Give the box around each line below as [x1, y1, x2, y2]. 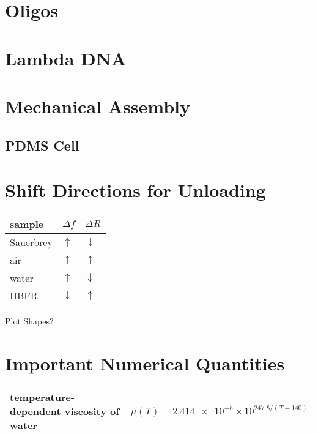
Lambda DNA [5, 45, 127, 70]
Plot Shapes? [5, 315, 54, 327]
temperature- [10, 389, 75, 404]
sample [10, 217, 44, 231]
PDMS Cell [5, 135, 79, 154]
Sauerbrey [10, 235, 53, 250]
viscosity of [64, 403, 119, 418]
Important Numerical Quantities [5, 350, 285, 375]
